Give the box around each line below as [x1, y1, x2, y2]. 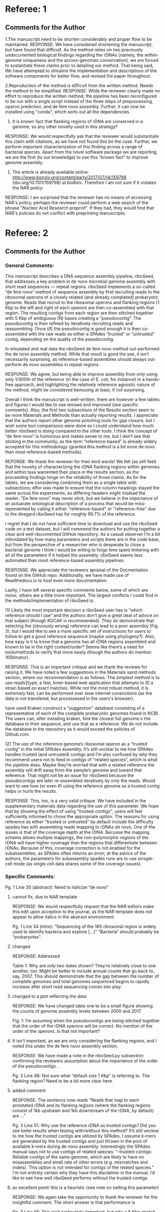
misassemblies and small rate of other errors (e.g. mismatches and [12, 1159, 148, 1165]
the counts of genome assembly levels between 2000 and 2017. [12, 1008, 142, 1014]
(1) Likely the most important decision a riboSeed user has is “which [5, 607, 143, 613]
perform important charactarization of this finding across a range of [5, 144, 143, 149]
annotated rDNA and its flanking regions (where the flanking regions [12, 1102, 151, 1108]
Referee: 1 [5, 3, 47, 15]
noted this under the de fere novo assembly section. [12, 1043, 118, 1049]
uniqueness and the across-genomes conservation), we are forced [23, 57, 159, 63]
